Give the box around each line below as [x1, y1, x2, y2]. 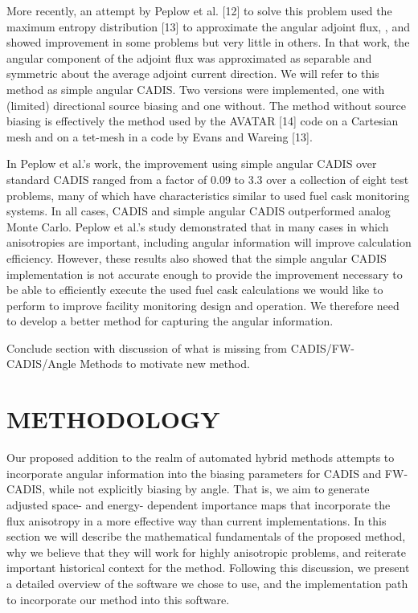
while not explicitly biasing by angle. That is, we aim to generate [48, 480, 370, 497]
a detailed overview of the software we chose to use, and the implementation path [6, 574, 408, 591]
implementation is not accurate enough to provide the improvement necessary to [6, 265, 403, 282]
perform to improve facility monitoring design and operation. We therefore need [6, 296, 400, 313]
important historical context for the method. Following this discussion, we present [6, 559, 410, 576]
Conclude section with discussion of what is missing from [6, 339, 288, 356]
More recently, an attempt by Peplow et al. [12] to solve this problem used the [6, 2, 392, 18]
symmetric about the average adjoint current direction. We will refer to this [6, 65, 379, 82]
